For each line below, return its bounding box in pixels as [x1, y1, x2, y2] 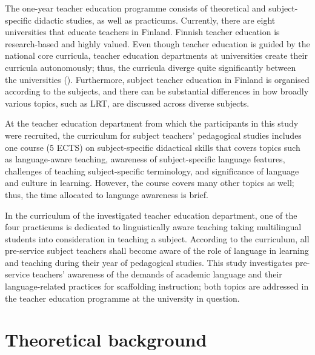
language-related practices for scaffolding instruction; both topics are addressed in [5, 280, 309, 293]
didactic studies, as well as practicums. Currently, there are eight [34, 13, 276, 26]
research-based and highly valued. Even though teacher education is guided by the [5, 37, 310, 50]
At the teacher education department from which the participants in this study [5, 117, 299, 130]
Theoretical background [5, 327, 207, 352]
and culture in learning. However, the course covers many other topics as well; [5, 176, 294, 189]
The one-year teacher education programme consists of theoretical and [5, 2, 266, 14]
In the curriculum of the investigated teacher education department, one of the [5, 208, 297, 221]
